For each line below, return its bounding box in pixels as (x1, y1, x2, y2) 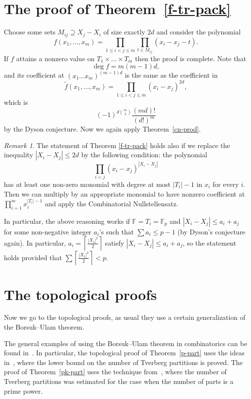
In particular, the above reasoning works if (4, 216, 130, 226)
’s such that (99, 226, 134, 236)
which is (4, 97, 28, 107)
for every (212, 179, 239, 189)
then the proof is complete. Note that (135, 53, 246, 63)
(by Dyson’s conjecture (177, 226, 246, 236)
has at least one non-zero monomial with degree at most (4, 179, 171, 189)
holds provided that (4, 252, 62, 262)
